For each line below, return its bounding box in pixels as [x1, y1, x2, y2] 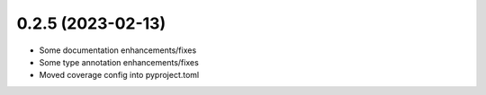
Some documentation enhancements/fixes [39, 45, 197, 56]
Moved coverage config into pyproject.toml [39, 70, 200, 81]
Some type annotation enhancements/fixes [39, 56, 200, 67]
